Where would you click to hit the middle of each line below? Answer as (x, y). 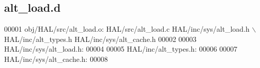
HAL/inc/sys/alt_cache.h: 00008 (56, 59)
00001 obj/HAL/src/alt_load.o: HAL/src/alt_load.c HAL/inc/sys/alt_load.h (127, 29)
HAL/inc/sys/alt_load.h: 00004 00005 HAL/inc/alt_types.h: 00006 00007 (121, 49)
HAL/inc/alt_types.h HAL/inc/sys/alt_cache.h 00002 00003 (101, 39)
